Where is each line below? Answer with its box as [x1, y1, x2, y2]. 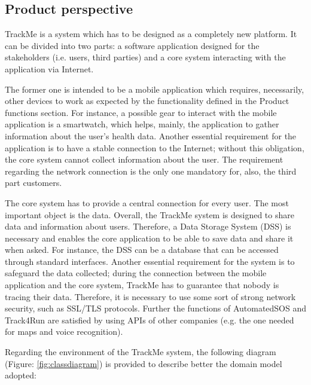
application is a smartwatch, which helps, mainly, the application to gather [5, 118, 279, 130]
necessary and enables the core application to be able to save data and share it [5, 231, 294, 244]
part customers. [5, 176, 62, 189]
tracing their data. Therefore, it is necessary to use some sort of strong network [5, 290, 296, 302]
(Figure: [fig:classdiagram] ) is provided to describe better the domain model [5, 357, 282, 369]
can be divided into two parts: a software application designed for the [5, 39, 260, 51]
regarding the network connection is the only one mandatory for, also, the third [5, 164, 297, 177]
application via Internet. [5, 62, 94, 75]
